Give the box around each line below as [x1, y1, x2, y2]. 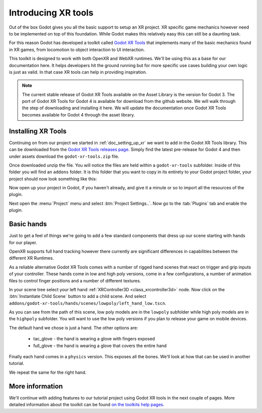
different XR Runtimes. [9, 255, 54, 261]
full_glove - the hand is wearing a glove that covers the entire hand [33, 343, 167, 348]
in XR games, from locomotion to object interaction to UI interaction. [9, 47, 145, 52]
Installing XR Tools [9, 127, 66, 135]
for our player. [9, 239, 37, 245]
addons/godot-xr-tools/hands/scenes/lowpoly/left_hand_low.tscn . [9, 300, 167, 306]
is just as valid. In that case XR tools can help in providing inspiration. [9, 69, 147, 75]
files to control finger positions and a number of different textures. [9, 278, 141, 283]
